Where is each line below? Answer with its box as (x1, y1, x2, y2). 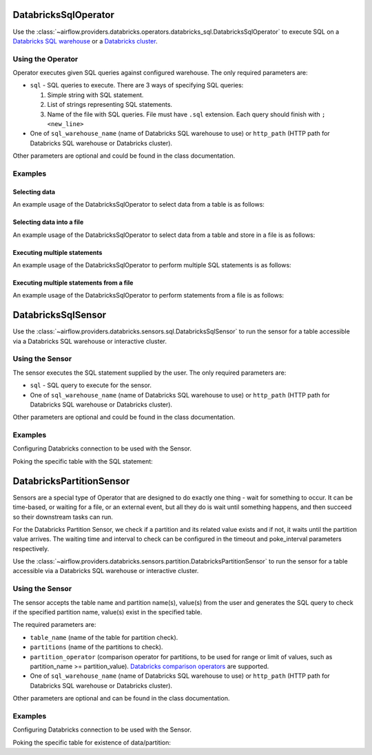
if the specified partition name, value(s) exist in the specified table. (12, 608, 203, 616)
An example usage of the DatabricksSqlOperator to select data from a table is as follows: (12, 200, 265, 209)
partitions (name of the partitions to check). (30, 643, 163, 651)
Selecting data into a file (12, 218, 84, 227)
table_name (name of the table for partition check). (30, 633, 178, 641)
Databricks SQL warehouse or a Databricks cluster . (12, 37, 158, 45)
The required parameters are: (12, 621, 96, 629)
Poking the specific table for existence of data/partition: (12, 738, 172, 747)
